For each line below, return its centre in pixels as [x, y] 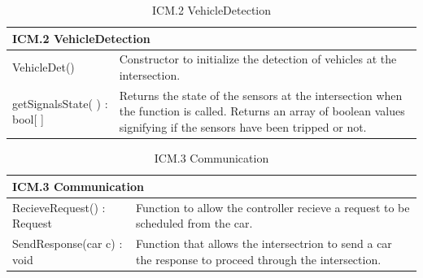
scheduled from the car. [194, 223]
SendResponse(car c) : [68, 243]
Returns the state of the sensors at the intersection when [261, 95]
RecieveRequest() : [59, 207]
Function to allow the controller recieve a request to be [273, 207]
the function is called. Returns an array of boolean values [262, 111]
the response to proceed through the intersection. [259, 259]
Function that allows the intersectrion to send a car [264, 243]
